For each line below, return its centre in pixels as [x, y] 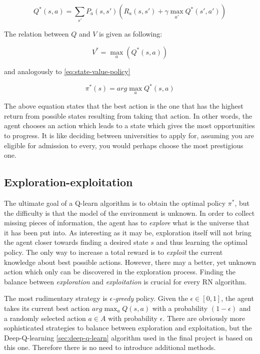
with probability [133, 318]
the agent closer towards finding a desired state [76, 242]
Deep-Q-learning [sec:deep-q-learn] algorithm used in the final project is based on [128, 337]
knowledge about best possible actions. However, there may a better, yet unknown [130, 262]
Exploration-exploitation [68, 182]
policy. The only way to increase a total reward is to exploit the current [113, 252]
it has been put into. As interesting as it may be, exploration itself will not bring [128, 232]
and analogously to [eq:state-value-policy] [67, 71]
